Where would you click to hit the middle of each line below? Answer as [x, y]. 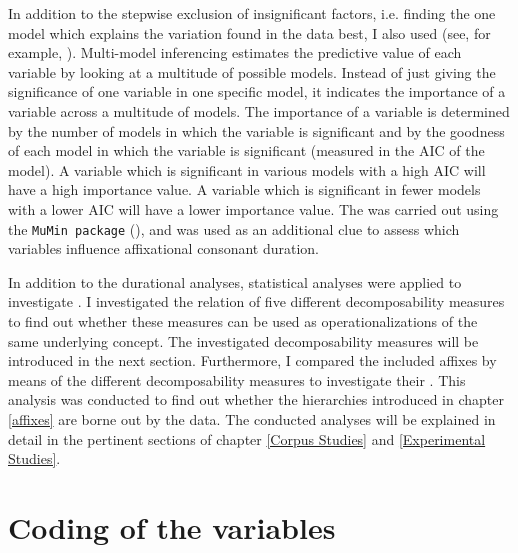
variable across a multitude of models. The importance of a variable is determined [259, 110]
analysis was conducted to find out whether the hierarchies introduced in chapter [256, 399]
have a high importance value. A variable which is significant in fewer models [244, 189]
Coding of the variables [172, 526]
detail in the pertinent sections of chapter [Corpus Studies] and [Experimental [247, 438]
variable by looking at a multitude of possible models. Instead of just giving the [252, 71]
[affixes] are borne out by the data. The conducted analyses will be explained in [252, 418]
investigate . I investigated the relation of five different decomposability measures [256, 301]
